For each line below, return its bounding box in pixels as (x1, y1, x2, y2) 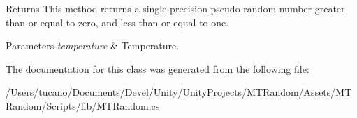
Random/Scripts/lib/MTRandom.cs (6, 98, 160, 112)
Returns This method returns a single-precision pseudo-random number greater (6, 1, 345, 15)
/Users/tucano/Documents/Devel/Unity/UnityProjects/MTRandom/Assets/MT (6, 85, 352, 99)
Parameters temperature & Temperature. (6, 38, 180, 53)
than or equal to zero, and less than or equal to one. (6, 15, 229, 29)
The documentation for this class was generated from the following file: (6, 61, 309, 76)
